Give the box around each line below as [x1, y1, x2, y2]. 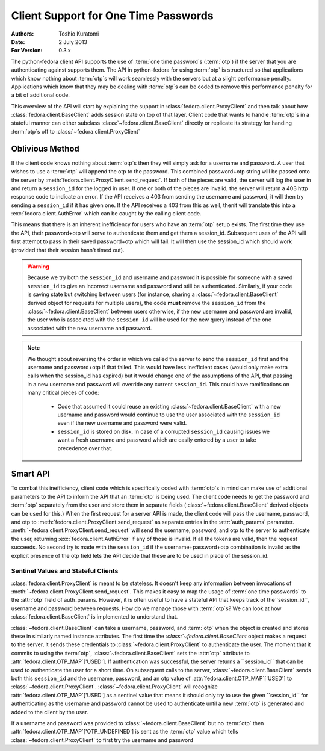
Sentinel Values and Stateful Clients [11, 567, 119, 575]
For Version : [11, 47, 43, 54]
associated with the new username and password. [27, 324, 152, 332]
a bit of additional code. [11, 91, 70, 99]
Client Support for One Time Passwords [11, 9, 214, 22]
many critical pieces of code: [27, 389, 99, 397]
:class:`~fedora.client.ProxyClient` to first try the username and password [11, 736, 194, 743]
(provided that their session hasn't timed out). [11, 246, 125, 253]
